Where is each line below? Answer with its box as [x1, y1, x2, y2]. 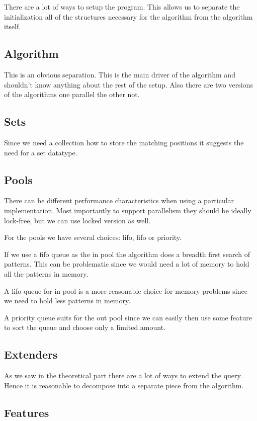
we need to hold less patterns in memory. [4, 295, 131, 306]
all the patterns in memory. [4, 268, 89, 279]
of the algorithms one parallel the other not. [4, 89, 140, 100]
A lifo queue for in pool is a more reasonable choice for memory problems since [4, 285, 247, 296]
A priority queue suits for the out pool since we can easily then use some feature [4, 312, 252, 322]
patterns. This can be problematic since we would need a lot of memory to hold [4, 259, 249, 269]
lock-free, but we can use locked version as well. [4, 215, 151, 225]
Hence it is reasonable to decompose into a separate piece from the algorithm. [4, 380, 244, 390]
